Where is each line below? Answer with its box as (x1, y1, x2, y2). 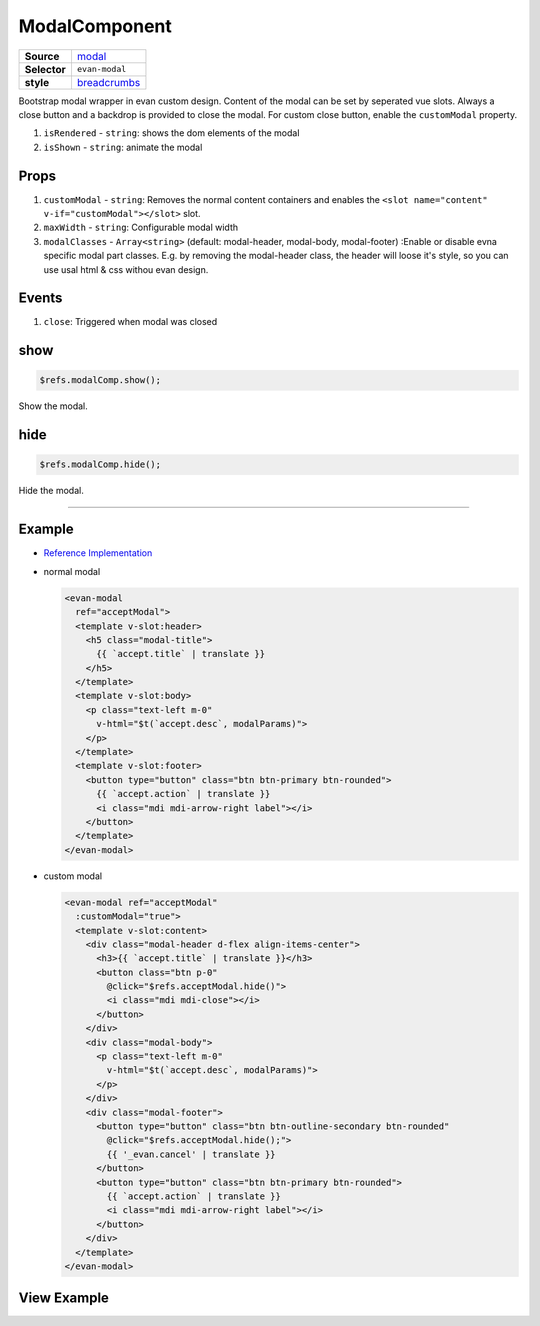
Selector (24, 62, 67, 76)
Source (24, 49, 60, 63)
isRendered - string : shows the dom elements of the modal (43, 127, 300, 139)
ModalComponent (18, 15, 172, 37)
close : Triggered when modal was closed (43, 316, 218, 328)
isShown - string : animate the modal (43, 141, 203, 153)
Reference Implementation (43, 547, 153, 559)
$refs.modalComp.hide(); (39, 459, 162, 470)
